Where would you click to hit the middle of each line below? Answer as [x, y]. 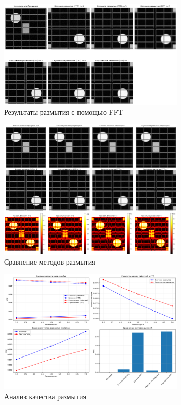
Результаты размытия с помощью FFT [64, 112]
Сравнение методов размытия [50, 262]
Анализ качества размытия [45, 396]
